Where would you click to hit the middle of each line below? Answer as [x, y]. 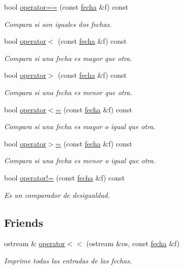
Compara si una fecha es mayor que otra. [68, 58]
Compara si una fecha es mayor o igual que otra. [80, 126]
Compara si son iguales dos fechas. [58, 24]
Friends [24, 222]
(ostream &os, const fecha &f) [133, 243]
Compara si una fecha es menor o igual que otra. [80, 160]
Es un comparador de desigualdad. [57, 195]
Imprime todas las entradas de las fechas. [68, 260]
